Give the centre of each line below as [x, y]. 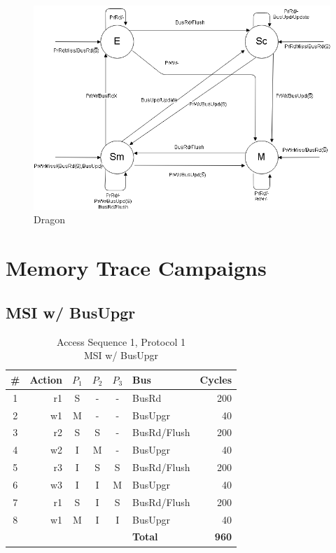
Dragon [49, 219]
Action [46, 379]
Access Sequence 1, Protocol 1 [121, 341]
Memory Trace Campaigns [136, 268]
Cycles [216, 379]
